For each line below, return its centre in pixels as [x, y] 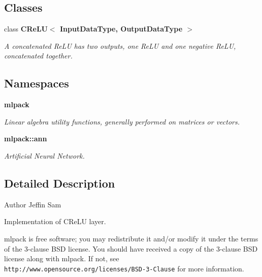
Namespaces [37, 83]
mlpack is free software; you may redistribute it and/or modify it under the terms [131, 238]
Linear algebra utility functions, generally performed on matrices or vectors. [122, 121]
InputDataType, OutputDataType [121, 29]
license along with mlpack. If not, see [62, 258]
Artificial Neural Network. [44, 155]
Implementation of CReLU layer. [55, 221]
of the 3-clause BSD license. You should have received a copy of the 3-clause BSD [131, 248]
